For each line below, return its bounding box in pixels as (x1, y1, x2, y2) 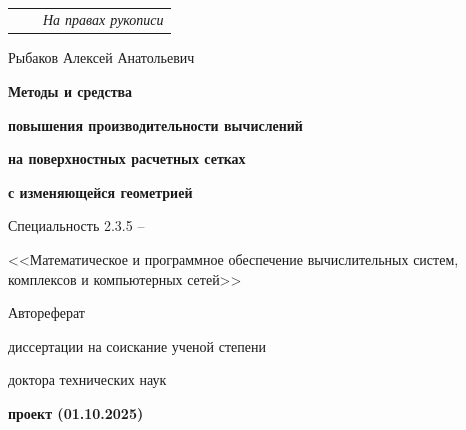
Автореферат (8, 302, 85, 323)
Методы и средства (8, 81, 133, 102)
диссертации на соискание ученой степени (8, 335, 266, 356)
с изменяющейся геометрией (8, 181, 193, 202)
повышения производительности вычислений (8, 114, 303, 135)
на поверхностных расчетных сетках (8, 148, 246, 169)
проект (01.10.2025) (8, 402, 144, 423)
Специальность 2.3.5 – (8, 215, 145, 236)
